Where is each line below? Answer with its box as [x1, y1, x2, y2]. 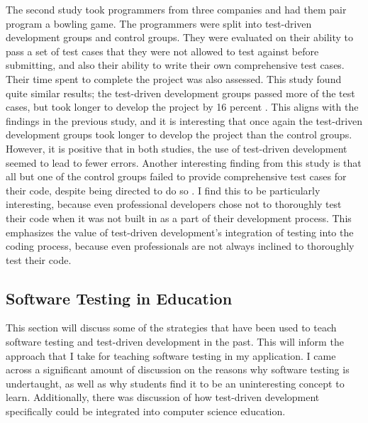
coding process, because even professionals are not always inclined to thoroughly [6, 238, 355, 253]
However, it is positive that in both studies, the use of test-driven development [6, 141, 347, 155]
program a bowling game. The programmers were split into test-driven [6, 16, 312, 31]
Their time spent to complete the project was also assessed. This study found [6, 71, 342, 86]
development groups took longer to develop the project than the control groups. [6, 127, 352, 142]
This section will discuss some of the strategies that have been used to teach [6, 320, 337, 335]
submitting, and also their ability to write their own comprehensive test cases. [6, 57, 345, 72]
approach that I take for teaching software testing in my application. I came [6, 348, 336, 363]
